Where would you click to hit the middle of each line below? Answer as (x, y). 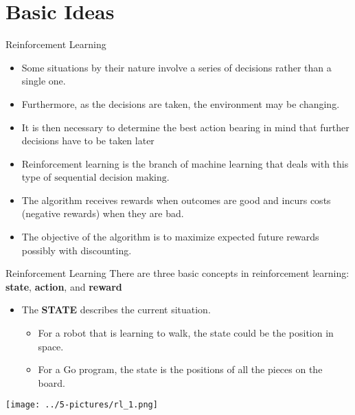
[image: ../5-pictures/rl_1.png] (82, 405)
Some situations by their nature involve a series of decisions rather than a (176, 67)
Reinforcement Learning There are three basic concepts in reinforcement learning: (177, 273)
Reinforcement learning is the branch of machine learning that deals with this (185, 163)
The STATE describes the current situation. (116, 310)
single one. (44, 81)
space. (51, 346)
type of (36, 177)
